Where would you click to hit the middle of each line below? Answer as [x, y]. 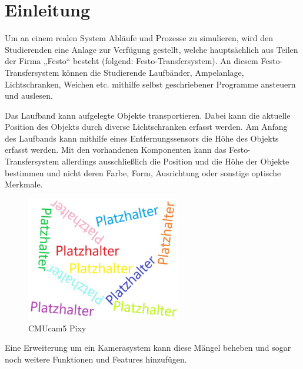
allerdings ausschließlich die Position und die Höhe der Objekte [176, 161]
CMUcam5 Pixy [57, 328]
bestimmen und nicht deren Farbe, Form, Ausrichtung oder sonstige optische [143, 172]
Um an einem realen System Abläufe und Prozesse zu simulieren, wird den [139, 38]
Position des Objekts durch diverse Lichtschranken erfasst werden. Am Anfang [146, 127]
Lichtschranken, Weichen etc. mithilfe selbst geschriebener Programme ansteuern [150, 84]
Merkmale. [24, 184]
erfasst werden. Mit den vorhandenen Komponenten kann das [116, 150]
